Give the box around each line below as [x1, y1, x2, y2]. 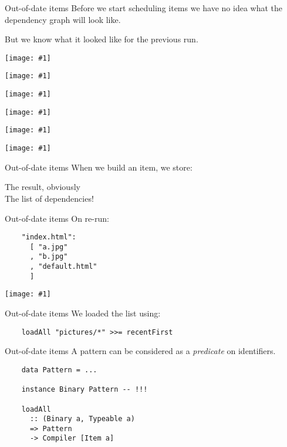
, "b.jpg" [29, 252, 68, 261]
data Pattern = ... [21, 365, 97, 374]
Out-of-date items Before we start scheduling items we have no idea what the [5, 2, 283, 14]
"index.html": [21, 233, 76, 242]
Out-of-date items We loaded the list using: [5, 307, 161, 319]
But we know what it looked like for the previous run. [5, 33, 198, 45]
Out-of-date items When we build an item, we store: [5, 161, 193, 173]
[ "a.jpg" [29, 242, 68, 251]
